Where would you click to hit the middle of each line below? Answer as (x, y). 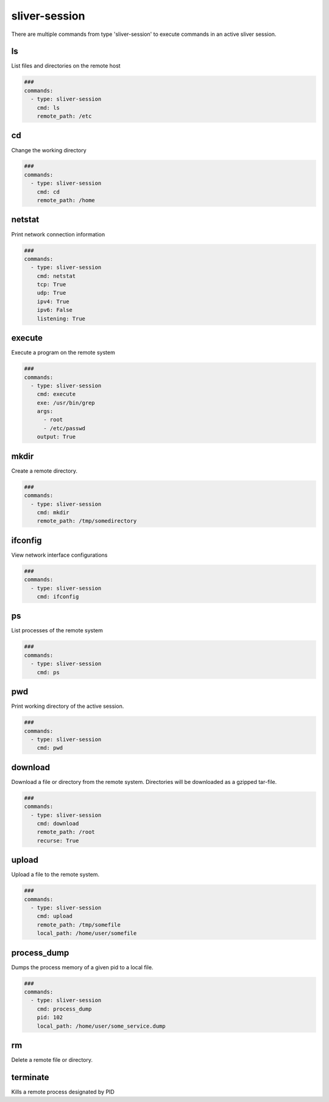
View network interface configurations (59, 555)
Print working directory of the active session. (68, 706)
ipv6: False (55, 310)
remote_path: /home (66, 200)
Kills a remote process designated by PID (63, 1092)
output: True (56, 437)
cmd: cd (48, 192)
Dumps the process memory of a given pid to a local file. (82, 967)
